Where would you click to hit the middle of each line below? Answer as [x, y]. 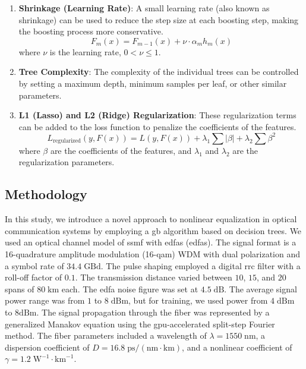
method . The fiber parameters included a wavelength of [106, 335]
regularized [67, 141]
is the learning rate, [85, 51]
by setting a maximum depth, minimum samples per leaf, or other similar [153, 83]
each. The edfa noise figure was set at [130, 288]
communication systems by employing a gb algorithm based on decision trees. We [153, 230]
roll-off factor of [34, 277]
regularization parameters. [67, 162]
